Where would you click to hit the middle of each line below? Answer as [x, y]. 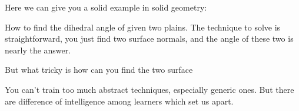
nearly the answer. [38, 50]
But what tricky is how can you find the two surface [99, 70]
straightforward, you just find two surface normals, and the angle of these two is [149, 38]
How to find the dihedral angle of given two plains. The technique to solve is [143, 27]
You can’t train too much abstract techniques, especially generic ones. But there [149, 89]
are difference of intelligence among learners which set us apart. [119, 101]
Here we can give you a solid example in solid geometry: [106, 7]
